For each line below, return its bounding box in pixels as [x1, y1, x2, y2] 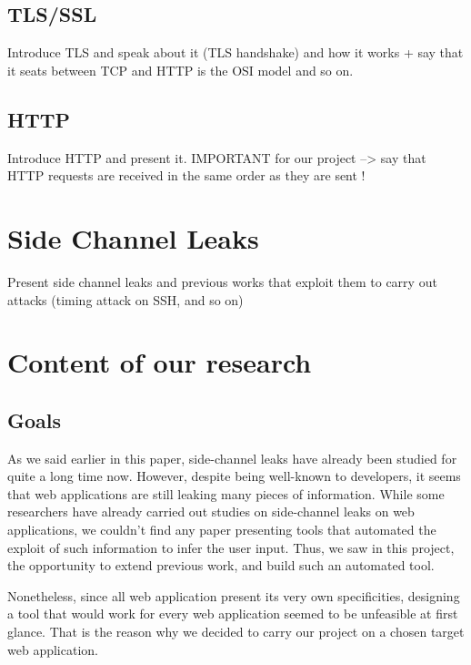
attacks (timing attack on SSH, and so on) [7, 290, 244, 309]
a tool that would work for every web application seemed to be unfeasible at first [7, 604, 458, 623]
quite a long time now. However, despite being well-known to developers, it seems [7, 466, 461, 486]
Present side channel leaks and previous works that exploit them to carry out [7, 271, 437, 291]
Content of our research [7, 343, 312, 381]
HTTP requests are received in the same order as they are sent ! [7, 166, 366, 185]
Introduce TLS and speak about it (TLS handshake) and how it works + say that [7, 43, 464, 62]
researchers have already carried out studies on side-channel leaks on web [7, 502, 415, 521]
